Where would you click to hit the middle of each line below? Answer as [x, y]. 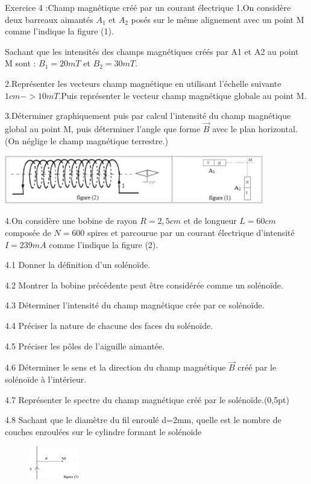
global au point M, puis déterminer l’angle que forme [103, 128]
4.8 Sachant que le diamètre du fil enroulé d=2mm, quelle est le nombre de [143, 420]
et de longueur [210, 221]
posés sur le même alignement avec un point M [218, 19]
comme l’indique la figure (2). [104, 244]
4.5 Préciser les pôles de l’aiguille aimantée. [85, 345]
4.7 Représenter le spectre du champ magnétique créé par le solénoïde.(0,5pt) [147, 399]
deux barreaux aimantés [49, 19]
